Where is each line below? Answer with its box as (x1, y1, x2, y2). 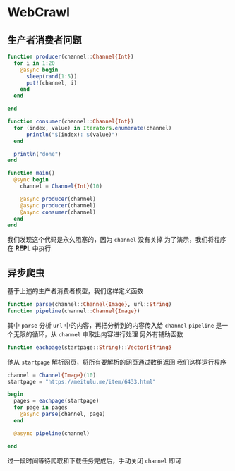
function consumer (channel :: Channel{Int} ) (7, 118, 134, 125)
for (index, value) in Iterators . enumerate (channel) (13, 124, 172, 131)
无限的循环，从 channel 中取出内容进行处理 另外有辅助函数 (13, 329, 183, 338)
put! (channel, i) (25, 79, 78, 87)
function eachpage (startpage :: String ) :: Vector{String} (7, 343, 172, 351)
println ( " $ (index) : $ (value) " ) (25, 131, 119, 138)
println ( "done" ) (13, 150, 61, 157)
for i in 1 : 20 (13, 59, 55, 67)
